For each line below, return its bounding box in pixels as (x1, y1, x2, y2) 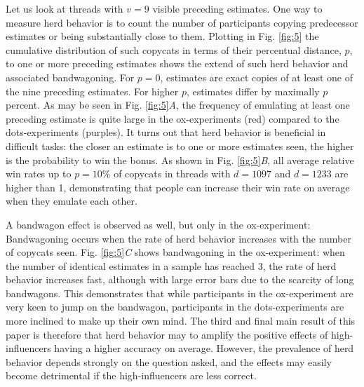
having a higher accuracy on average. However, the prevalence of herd (54, 341, 354, 355)
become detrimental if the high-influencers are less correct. (6, 368, 257, 383)
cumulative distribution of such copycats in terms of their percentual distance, (6, 42, 342, 57)
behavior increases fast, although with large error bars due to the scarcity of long (6, 272, 354, 287)
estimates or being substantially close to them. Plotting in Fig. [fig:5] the (6, 29, 319, 43)
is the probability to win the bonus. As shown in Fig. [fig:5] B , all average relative (6, 152, 354, 167)
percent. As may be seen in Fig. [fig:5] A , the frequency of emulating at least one (6, 97, 350, 112)
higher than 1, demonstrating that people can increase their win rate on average (6, 179, 350, 194)
